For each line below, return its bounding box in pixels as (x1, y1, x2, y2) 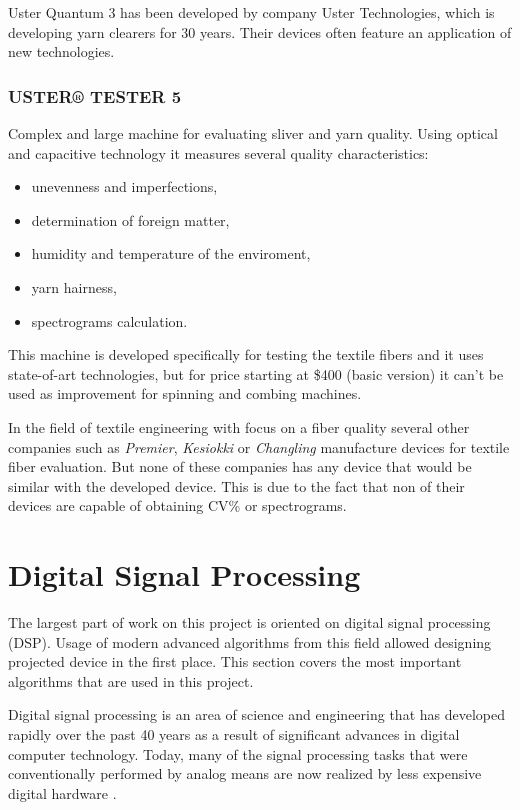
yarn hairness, (31, 276, 117, 297)
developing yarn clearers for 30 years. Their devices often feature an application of (8, 21, 512, 42)
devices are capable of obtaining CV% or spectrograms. (8, 495, 347, 516)
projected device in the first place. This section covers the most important (8, 651, 462, 672)
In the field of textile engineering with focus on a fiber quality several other (8, 416, 470, 437)
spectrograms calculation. (31, 310, 188, 331)
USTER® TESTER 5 (8, 83, 182, 108)
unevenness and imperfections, (31, 176, 218, 197)
